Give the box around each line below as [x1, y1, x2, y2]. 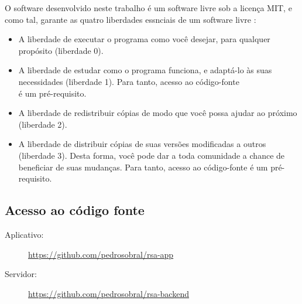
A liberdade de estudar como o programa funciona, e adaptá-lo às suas [18, 64, 272, 76]
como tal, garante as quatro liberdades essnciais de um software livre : [5, 13, 256, 25]
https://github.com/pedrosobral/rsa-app [28, 248, 174, 260]
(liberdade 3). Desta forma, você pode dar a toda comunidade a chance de [18, 149, 285, 161]
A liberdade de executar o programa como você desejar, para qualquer [18, 33, 270, 45]
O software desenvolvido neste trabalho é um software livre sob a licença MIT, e [5, 2, 292, 13]
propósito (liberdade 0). [18, 44, 104, 56]
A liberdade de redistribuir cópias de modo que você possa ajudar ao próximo [18, 107, 297, 119]
